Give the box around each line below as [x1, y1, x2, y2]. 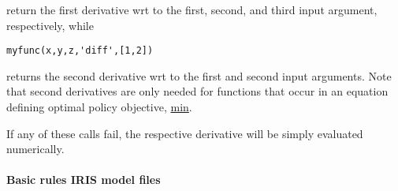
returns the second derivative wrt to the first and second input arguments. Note [6, 67, 392, 84]
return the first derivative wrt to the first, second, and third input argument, [6, 2, 378, 17]
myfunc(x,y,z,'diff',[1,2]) [6, 45, 154, 57]
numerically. [6, 140, 65, 157]
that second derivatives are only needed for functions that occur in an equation [6, 83, 389, 99]
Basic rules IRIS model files [6, 171, 161, 188]
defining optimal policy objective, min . [6, 99, 192, 115]
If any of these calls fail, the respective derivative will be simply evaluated [6, 125, 363, 141]
